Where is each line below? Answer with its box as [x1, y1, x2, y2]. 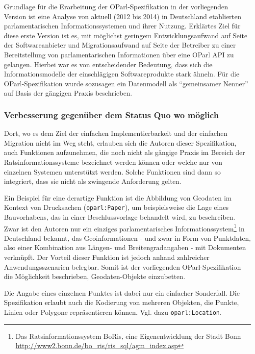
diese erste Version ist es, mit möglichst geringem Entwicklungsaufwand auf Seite [4, 30, 248, 40]
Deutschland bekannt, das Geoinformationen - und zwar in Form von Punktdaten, [4, 232, 251, 243]
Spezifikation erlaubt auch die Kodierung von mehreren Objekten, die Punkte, [4, 297, 239, 307]
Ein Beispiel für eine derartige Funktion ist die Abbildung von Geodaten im [4, 192, 232, 202]
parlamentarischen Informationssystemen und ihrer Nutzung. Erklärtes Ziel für [4, 21, 241, 31]
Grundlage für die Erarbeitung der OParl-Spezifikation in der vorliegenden [4, 1, 229, 11]
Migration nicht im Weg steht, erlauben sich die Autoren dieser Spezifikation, [4, 137, 237, 148]
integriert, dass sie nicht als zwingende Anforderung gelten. [4, 176, 181, 186]
